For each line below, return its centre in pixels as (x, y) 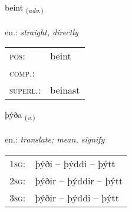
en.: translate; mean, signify (55, 139)
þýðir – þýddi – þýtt (77, 197)
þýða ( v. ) (20, 115)
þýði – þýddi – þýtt (75, 163)
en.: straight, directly (42, 32)
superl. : (25, 90)
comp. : (22, 73)
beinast (65, 90)
